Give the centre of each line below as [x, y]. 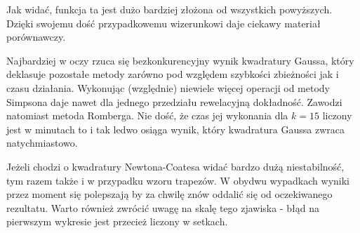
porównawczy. [36, 37]
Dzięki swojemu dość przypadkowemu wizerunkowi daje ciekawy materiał [164, 23]
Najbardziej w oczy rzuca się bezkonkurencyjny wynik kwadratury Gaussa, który [180, 60]
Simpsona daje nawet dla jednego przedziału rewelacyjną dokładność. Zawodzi [174, 101]
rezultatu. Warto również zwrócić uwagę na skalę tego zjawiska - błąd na [163, 207]
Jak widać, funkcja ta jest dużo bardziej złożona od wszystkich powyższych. [169, 9]
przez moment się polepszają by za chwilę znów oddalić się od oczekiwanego [169, 194]
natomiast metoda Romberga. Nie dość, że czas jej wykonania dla [147, 115]
